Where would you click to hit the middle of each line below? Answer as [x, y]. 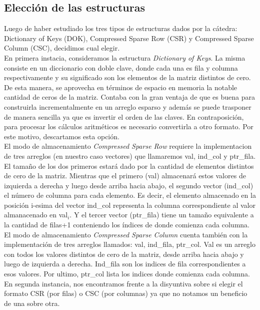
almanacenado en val [36, 215]
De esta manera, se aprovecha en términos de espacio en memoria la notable [121, 87]
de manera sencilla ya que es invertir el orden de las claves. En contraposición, [124, 116]
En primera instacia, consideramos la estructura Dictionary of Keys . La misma [125, 57]
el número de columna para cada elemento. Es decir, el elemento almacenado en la [130, 195]
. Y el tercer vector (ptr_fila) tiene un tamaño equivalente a [162, 215]
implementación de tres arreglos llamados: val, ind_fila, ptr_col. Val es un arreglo [130, 244]
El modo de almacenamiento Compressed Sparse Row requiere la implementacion [128, 146]
